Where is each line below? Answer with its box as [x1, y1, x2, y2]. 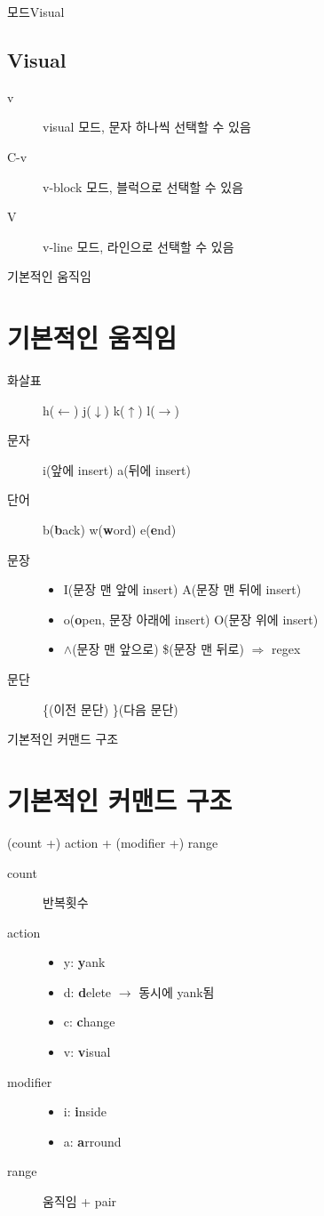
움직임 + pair [43, 1192, 117, 1211]
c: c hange [63, 1012, 115, 1031]
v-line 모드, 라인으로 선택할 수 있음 [43, 237, 234, 255]
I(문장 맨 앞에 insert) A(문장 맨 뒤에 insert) [63, 580, 302, 599]
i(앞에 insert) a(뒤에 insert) [43, 460, 191, 479]
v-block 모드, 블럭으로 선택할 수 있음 [43, 177, 244, 196]
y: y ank [63, 953, 106, 971]
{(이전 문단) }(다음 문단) [43, 699, 178, 718]
